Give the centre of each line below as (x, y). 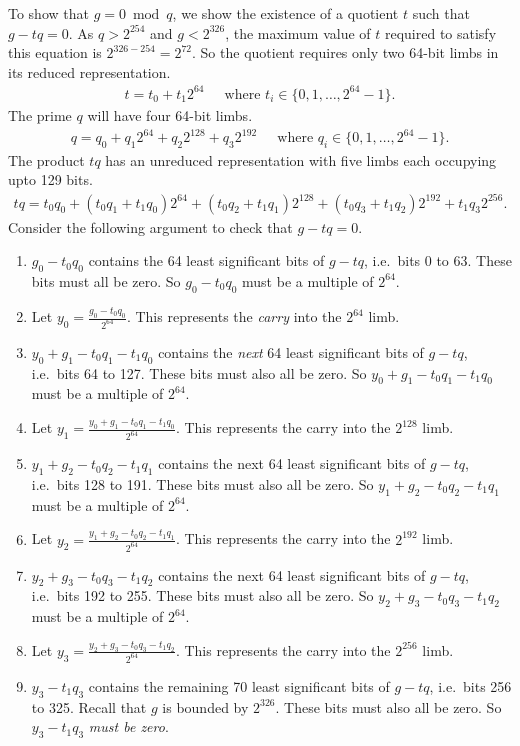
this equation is (55, 52)
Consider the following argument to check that (150, 226)
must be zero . (128, 726)
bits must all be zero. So (106, 280)
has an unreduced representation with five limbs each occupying (301, 159)
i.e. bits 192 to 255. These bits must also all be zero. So (202, 595)
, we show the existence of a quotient (285, 13)
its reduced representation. (89, 71)
